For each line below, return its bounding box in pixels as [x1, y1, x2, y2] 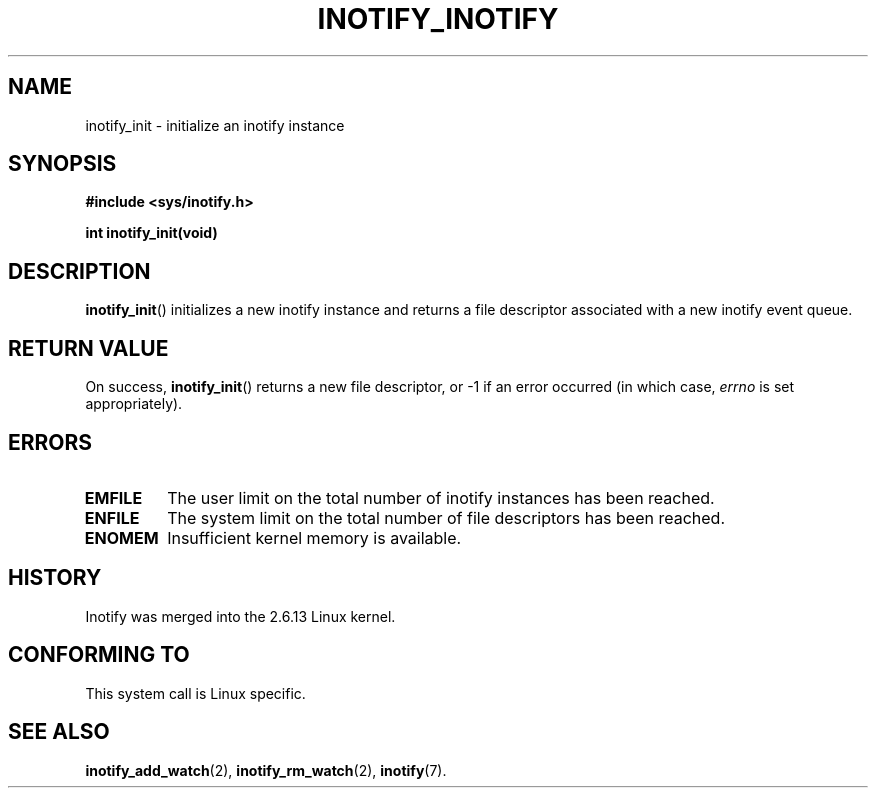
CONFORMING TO [8, 642, 190, 668]
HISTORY [8, 565, 102, 591]
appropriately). [85, 395, 183, 413]
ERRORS [8, 429, 93, 455]
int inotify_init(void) [85, 224, 218, 242]
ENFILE [84, 507, 140, 528]
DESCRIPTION [8, 258, 151, 284]
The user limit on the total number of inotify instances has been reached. [167, 487, 715, 508]
